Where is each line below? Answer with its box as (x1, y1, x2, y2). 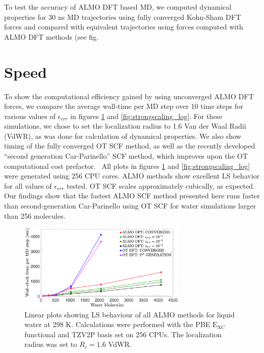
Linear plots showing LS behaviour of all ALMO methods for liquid (24, 309, 235, 319)
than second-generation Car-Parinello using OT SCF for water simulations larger (4, 200, 256, 211)
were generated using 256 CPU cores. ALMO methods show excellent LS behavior (4, 170, 260, 181)
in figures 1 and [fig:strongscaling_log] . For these (70, 110, 223, 121)
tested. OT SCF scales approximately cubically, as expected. (67, 180, 255, 191)
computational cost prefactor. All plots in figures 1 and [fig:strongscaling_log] (4, 160, 250, 171)
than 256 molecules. (4, 210, 66, 221)
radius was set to (24, 339, 77, 349)
